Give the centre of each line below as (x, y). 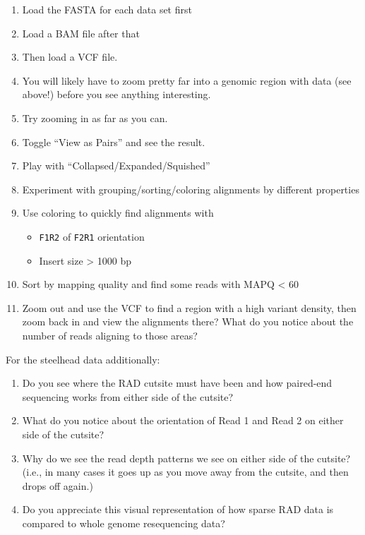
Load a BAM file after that (81, 33)
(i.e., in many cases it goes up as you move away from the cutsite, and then (185, 472)
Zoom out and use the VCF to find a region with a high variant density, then (189, 307)
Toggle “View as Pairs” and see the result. (114, 142)
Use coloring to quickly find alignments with (118, 213)
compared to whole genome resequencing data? (124, 523)
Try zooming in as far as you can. (95, 118)
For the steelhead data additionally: (83, 359)
